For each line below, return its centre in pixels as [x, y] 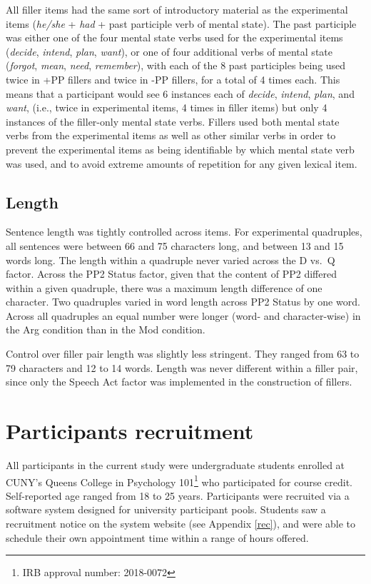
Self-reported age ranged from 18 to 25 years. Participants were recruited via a [178, 495]
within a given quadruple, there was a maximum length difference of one [164, 287]
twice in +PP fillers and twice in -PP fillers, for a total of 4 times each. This [173, 79]
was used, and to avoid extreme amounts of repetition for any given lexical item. [182, 163]
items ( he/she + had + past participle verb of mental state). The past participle [181, 23]
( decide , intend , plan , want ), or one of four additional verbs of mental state [169, 51]
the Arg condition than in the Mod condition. [106, 329]
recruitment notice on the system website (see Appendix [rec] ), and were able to [181, 524]
